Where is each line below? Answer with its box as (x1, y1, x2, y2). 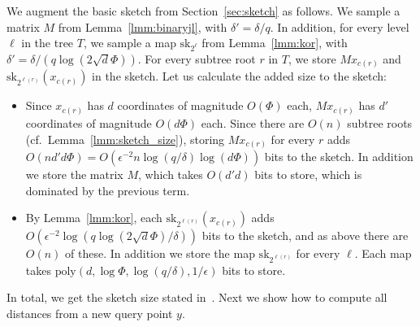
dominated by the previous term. (25, 181, 190, 198)
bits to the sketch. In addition (264, 148, 414, 165)
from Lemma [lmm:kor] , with (201, 34, 348, 51)
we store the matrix (25, 166, 123, 183)
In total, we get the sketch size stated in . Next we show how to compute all (6, 289, 388, 306)
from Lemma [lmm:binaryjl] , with (58, 18, 227, 35)
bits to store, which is (254, 166, 362, 183)
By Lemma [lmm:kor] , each (25, 209, 162, 226)
